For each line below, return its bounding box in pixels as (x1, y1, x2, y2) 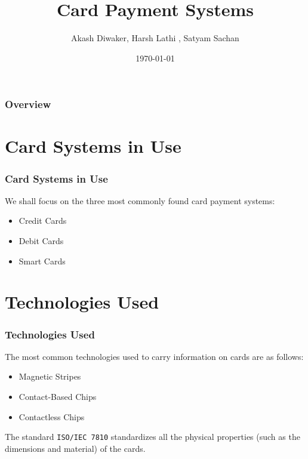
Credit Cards (19, 214, 67, 227)
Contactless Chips (19, 410, 85, 423)
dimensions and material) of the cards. (5, 442, 146, 454)
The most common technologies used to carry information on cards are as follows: (5, 350, 304, 362)
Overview (5, 97, 51, 112)
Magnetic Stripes (19, 370, 81, 383)
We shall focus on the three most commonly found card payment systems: (5, 194, 275, 207)
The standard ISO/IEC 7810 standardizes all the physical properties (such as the (5, 430, 300, 443)
